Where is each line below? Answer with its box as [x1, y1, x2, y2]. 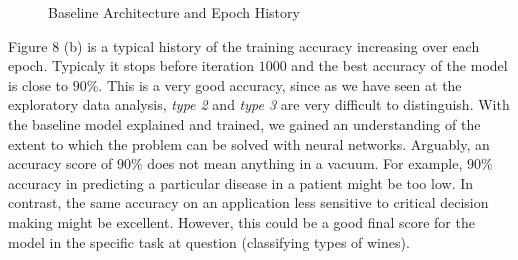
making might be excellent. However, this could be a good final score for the [8, 211, 475, 232]
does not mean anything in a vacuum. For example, [147, 153, 463, 174]
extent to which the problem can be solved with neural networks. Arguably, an [8, 133, 490, 154]
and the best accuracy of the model [291, 55, 508, 76]
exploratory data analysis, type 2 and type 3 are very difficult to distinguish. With [8, 94, 510, 115]
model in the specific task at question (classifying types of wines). [8, 231, 410, 252]
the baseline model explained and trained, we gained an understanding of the [8, 113, 481, 134]
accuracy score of [8, 153, 113, 174]
